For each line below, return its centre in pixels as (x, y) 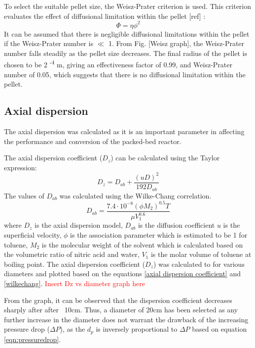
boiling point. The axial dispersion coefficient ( (75, 264)
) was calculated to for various (199, 264)
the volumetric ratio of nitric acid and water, (72, 254)
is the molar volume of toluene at (201, 254)
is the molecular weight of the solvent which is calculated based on (142, 244)
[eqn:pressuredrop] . (33, 339)
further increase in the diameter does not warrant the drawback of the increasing (126, 319)
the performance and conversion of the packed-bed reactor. (93, 141)
